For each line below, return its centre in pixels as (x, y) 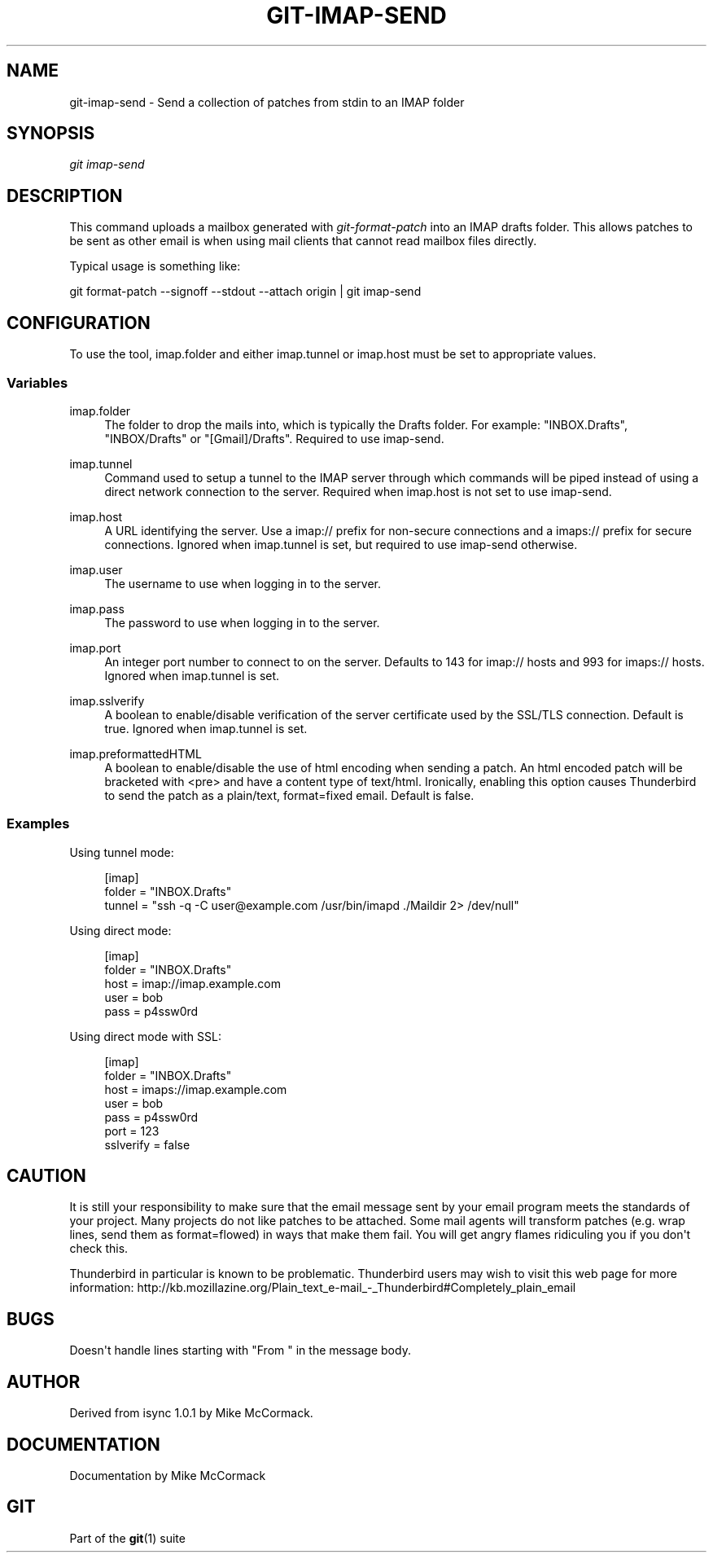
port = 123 (132, 1131)
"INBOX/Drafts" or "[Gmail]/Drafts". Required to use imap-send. (274, 438)
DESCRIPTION (65, 195)
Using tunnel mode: (122, 852)
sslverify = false (147, 1144)
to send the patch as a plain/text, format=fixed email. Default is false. (289, 795)
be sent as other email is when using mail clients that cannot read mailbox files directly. (303, 241)
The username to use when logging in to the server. (243, 583)
